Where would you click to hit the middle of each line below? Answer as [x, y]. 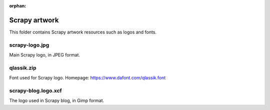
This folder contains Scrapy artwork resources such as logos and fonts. [83, 32]
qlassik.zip [23, 67]
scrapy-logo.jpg [29, 45]
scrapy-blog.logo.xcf [35, 90]
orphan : [18, 6]
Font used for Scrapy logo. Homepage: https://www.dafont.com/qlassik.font [87, 78]
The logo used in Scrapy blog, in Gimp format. [57, 100]
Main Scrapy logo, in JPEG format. [44, 55]
